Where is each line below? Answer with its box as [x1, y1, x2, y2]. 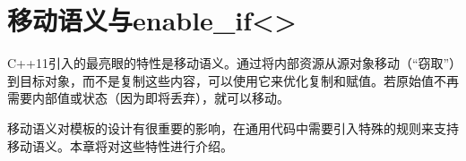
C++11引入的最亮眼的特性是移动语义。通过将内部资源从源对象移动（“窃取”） [7, 54, 456, 72]
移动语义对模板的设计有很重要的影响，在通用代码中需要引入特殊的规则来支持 [7, 118, 459, 137]
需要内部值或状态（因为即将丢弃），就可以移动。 [7, 89, 289, 107]
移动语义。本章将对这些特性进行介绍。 [7, 136, 233, 155]
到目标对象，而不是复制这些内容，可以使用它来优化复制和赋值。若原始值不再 [7, 71, 459, 89]
